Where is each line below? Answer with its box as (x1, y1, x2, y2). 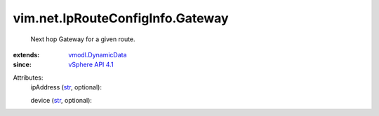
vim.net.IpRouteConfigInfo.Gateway (13, 10, 229, 26)
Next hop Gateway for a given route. (30, 35, 136, 43)
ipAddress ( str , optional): (30, 83, 102, 92)
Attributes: (13, 73, 44, 82)
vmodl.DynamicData (68, 50, 127, 59)
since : (13, 60, 32, 69)
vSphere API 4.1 (68, 60, 114, 69)
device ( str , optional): (30, 96, 93, 104)
